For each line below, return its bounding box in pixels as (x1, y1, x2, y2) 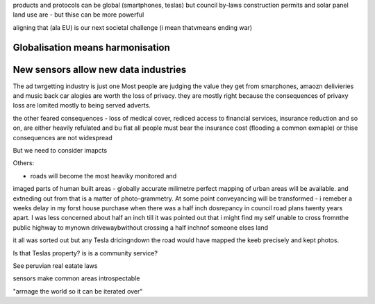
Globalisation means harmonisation (12, 42, 170, 53)
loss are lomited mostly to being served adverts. (12, 101, 151, 110)
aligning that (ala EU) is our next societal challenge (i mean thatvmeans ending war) (12, 23, 253, 31)
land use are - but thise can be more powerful (12, 10, 144, 19)
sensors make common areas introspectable (12, 274, 140, 282)
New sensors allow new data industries (12, 63, 187, 76)
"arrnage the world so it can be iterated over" (12, 287, 143, 295)
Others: (12, 159, 35, 167)
